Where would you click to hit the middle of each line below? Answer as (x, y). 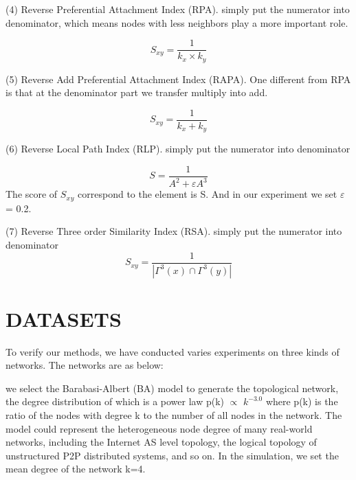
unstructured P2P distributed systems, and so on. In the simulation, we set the (172, 455)
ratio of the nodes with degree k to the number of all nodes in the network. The (174, 415)
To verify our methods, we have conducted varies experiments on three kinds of (173, 351)
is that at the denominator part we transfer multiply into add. (137, 92)
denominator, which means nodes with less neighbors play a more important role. (177, 22)
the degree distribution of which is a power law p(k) (115, 401)
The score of (32, 194)
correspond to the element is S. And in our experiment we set (208, 194)
